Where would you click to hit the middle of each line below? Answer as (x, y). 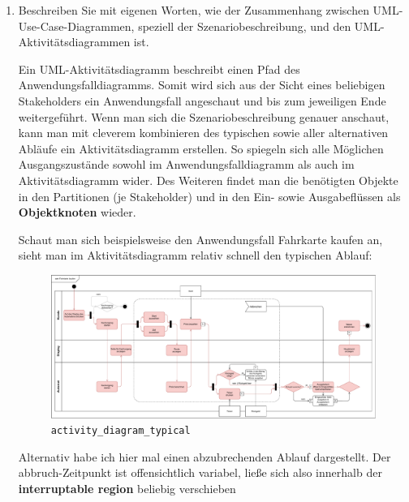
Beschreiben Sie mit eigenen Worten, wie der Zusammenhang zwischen (194, 10)
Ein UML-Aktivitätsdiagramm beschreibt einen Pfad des (159, 69)
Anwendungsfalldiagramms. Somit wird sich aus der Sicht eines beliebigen (202, 85)
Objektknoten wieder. (77, 212)
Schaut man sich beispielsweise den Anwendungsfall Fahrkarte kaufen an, (200, 239)
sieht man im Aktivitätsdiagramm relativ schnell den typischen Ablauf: (195, 255)
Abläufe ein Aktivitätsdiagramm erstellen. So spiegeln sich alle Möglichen (201, 148)
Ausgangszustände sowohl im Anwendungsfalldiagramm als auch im (186, 164)
